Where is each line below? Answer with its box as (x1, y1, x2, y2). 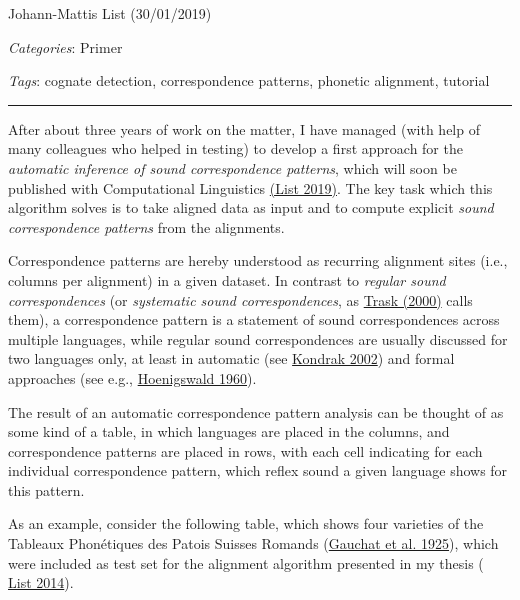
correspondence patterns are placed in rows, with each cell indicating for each (8, 440, 483, 461)
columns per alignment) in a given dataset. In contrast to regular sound (8, 269, 446, 290)
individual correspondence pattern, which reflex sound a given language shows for (8, 460, 508, 481)
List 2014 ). (8, 572, 74, 593)
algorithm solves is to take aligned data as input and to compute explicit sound (8, 197, 494, 218)
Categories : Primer (8, 36, 123, 57)
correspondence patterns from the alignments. (8, 216, 285, 237)
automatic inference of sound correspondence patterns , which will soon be (8, 157, 457, 178)
